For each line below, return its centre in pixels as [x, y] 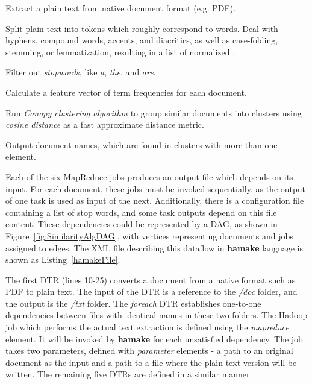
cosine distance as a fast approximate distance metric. [105, 124]
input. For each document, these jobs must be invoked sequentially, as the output [156, 188]
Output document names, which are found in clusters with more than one [142, 144]
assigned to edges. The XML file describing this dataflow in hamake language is [154, 247]
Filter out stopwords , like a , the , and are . [81, 72]
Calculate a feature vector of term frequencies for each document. [126, 92]
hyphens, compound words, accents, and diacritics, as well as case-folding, [142, 40]
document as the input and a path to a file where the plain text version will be [151, 362]
